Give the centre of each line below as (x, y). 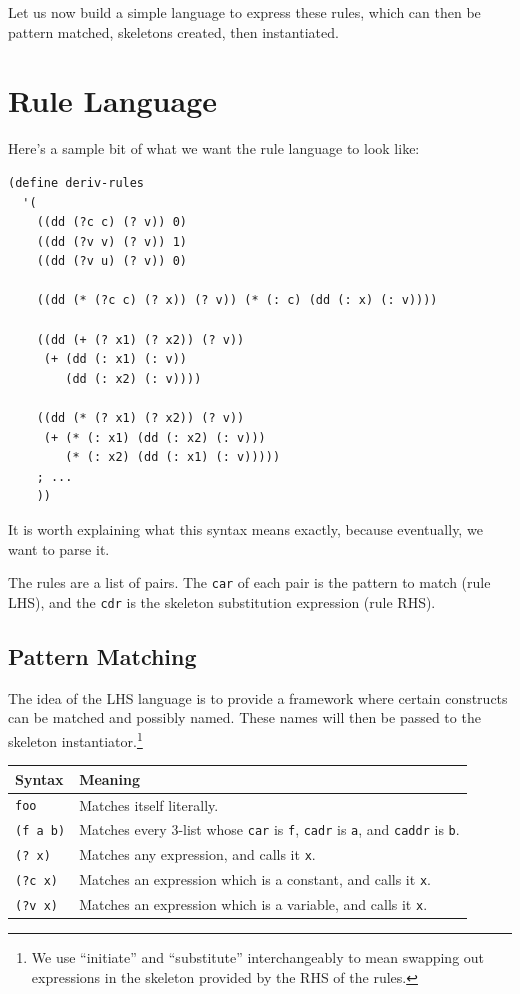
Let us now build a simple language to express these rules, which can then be (244, 12)
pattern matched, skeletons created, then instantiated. (173, 31)
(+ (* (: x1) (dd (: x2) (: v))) (154, 437)
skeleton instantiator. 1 (75, 739)
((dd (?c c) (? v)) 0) (111, 222)
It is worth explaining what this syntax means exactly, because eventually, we (245, 529)
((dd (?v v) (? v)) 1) (111, 241)
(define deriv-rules (76, 182)
